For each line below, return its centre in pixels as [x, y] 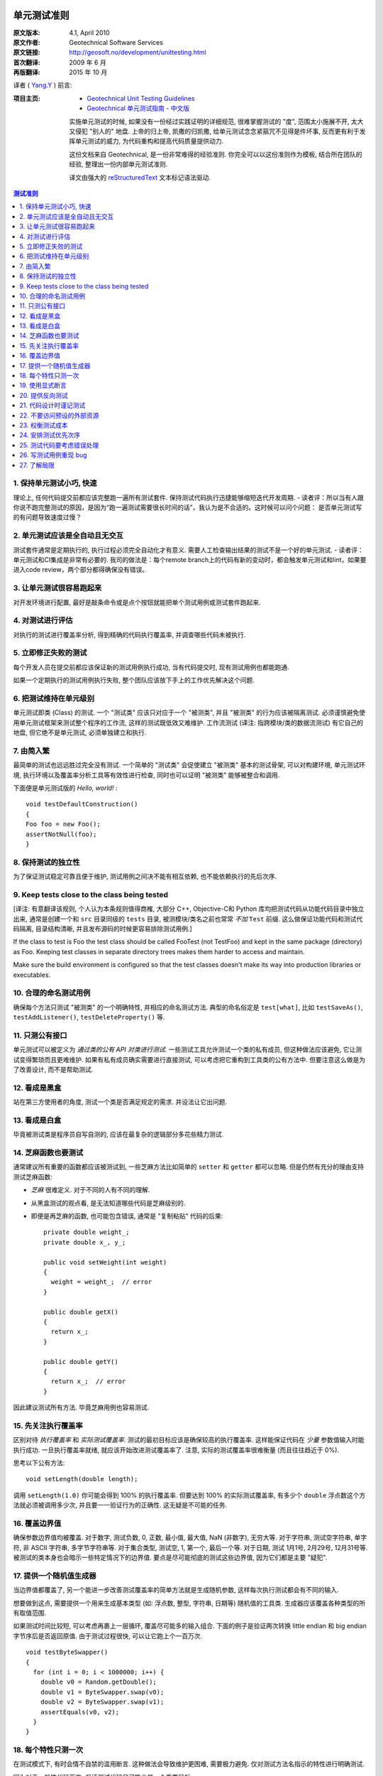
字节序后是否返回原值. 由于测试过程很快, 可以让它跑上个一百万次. [107, 1636]
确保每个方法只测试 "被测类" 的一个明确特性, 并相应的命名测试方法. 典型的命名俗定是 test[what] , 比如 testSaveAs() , [188, 1007]
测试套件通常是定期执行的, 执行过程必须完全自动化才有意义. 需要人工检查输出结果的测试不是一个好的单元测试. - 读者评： [189, 550]
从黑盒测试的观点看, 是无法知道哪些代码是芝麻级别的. [108, 1203]
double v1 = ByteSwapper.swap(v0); [102, 1692]
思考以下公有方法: [39, 1463]
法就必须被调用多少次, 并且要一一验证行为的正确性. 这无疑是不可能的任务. [120, 1505]
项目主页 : [27, 98]
